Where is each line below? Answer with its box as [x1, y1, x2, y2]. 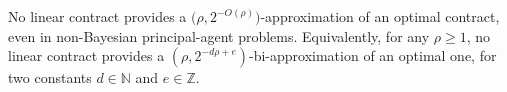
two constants [8, 67, 92, 88]
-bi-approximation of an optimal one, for [249, 45, 497, 66]
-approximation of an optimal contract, [260, 6, 500, 26]
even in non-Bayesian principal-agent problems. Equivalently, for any [8, 25, 430, 46]
